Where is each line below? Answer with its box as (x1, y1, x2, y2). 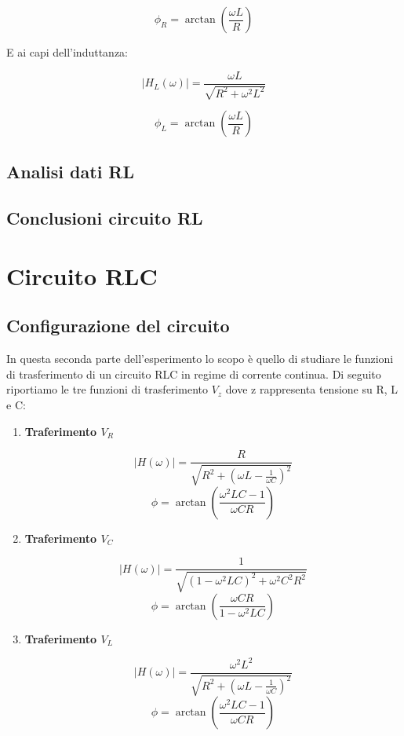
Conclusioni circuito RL (6, 206, 203, 230)
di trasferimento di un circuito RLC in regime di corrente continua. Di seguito (6, 365, 381, 382)
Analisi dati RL (6, 159, 135, 184)
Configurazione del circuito (6, 313, 230, 338)
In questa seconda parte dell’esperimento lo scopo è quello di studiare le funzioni (6, 350, 394, 367)
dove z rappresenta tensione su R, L (225, 381, 399, 397)
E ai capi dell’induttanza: (6, 44, 129, 60)
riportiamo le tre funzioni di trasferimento (6, 381, 208, 397)
